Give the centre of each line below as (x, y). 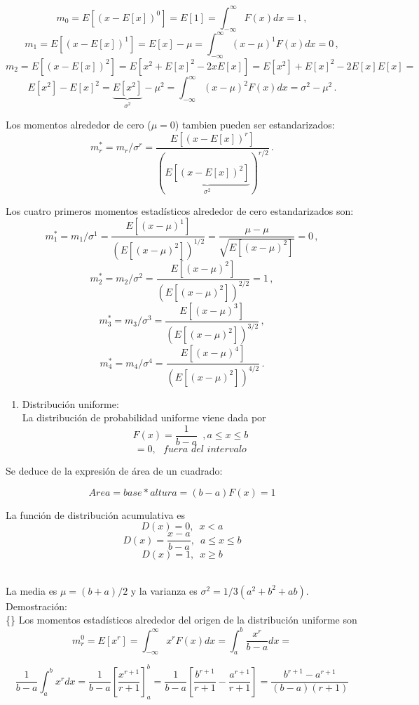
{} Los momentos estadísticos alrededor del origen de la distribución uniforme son (181, 620)
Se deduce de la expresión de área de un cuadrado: (114, 470)
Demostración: (36, 606)
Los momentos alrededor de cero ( (78, 125)
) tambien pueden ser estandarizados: (255, 125)
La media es (32, 590)
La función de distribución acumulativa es (95, 514)
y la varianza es (164, 590)
